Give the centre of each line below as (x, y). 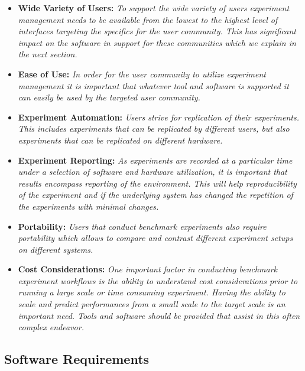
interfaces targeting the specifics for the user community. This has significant (157, 31)
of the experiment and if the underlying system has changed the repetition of (155, 195)
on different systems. (56, 249)
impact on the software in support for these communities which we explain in (157, 42)
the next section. (48, 54)
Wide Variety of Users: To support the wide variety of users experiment (154, 8)
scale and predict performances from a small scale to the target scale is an (152, 304)
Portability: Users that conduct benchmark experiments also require (142, 226)
